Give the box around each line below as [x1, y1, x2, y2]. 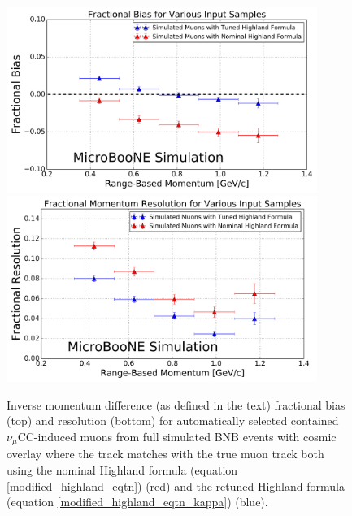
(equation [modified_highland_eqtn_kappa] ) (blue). [7, 493, 268, 510]
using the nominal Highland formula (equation [7, 462, 238, 479]
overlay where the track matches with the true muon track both [7, 445, 324, 462]
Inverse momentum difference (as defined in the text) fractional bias [7, 396, 345, 413]
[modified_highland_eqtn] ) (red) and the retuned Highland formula [7, 477, 345, 494]
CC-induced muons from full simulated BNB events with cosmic [17, 427, 337, 444]
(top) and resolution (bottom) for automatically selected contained [7, 412, 339, 429]
